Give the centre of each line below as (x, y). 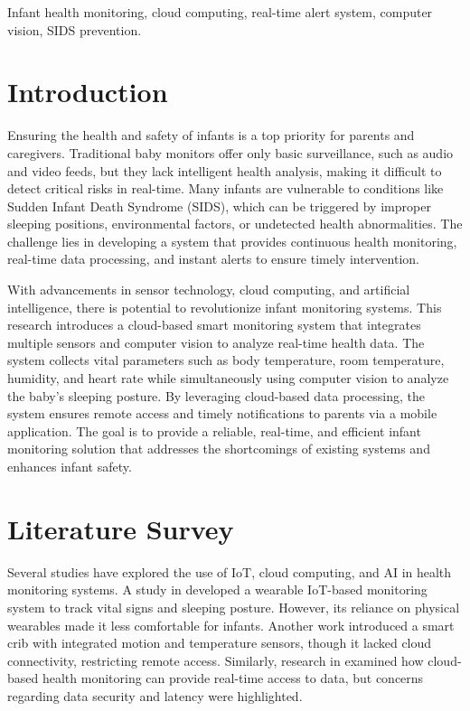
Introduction (88, 92)
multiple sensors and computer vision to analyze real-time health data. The (216, 342)
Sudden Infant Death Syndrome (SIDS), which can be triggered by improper (219, 206)
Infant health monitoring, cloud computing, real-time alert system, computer (220, 12)
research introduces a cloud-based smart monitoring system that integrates (214, 325)
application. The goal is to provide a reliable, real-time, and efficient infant (214, 430)
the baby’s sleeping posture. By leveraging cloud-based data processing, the (216, 395)
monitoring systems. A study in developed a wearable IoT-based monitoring (217, 589)
